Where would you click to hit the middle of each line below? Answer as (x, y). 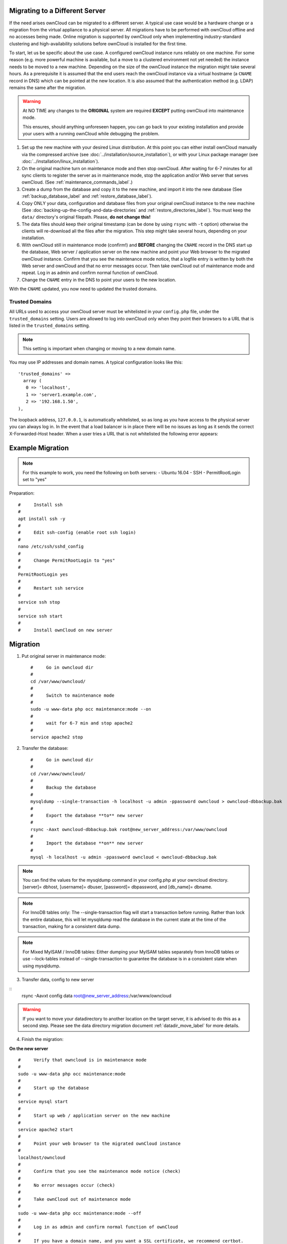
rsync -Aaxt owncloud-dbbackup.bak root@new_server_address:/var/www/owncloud (129, 829)
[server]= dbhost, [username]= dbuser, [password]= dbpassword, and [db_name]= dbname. (117, 887)
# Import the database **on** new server (87, 843)
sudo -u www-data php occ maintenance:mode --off (80, 1213)
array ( (32, 381)
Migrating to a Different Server (57, 11)
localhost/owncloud (42, 1157)
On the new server (29, 1048)
